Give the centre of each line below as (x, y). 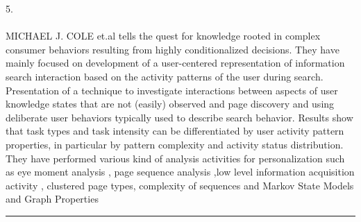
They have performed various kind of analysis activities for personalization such (175, 158)
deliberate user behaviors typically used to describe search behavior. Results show (179, 117)
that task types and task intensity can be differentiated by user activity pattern (175, 131)
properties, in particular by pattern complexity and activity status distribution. (175, 144)
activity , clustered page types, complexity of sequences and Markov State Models (180, 185)
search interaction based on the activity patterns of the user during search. (165, 76)
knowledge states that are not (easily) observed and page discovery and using (170, 104)
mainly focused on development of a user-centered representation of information (175, 63)
